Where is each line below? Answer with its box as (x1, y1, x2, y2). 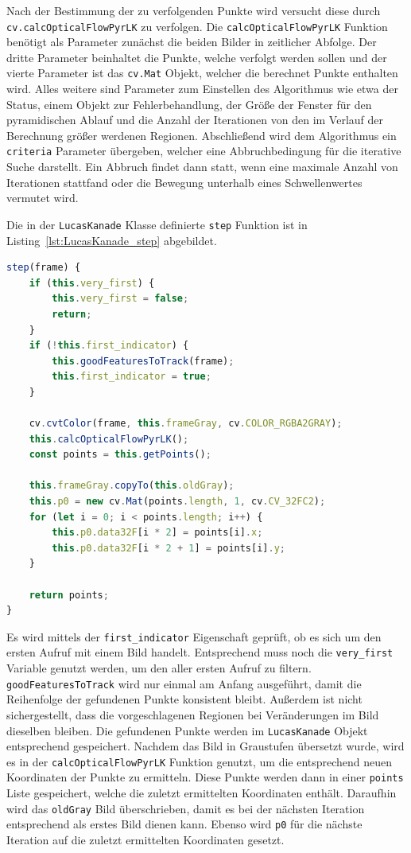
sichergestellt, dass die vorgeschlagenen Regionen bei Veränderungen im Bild (6, 706, 379, 723)
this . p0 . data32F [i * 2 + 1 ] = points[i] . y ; (52, 542, 286, 554)
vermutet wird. (6, 189, 79, 206)
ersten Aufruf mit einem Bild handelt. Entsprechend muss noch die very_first (6, 644, 394, 660)
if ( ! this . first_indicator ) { (29, 340, 189, 352)
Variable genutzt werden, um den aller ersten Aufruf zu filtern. (6, 660, 312, 676)
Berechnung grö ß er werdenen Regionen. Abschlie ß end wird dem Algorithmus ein (6, 127, 397, 143)
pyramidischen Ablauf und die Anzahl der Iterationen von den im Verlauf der (6, 111, 383, 128)
